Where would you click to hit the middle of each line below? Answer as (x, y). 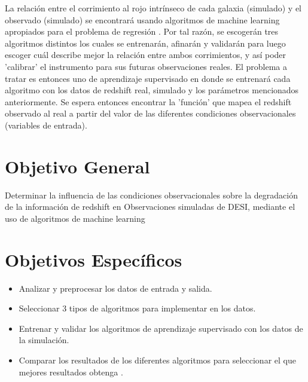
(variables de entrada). (46, 125)
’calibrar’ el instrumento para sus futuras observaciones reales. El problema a (146, 66)
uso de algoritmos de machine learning (75, 218)
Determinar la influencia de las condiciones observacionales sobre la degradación (151, 195)
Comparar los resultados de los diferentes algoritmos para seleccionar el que (157, 360)
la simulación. (44, 340)
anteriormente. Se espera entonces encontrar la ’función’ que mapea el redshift (148, 101)
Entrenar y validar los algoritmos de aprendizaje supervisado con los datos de (161, 328)
